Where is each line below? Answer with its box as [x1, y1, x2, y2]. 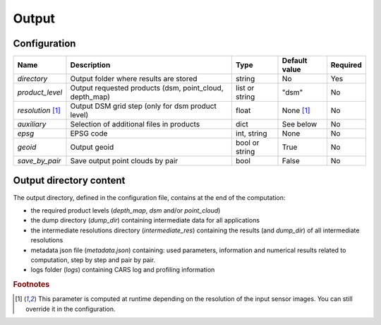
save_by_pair [17, 156, 61, 166]
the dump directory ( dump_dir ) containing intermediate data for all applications [30, 216, 260, 225]
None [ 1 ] [282, 106, 310, 116]
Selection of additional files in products [70, 119, 200, 129]
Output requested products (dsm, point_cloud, [70, 83, 224, 93]
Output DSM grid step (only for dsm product [70, 101, 217, 111]
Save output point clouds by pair [70, 156, 179, 166]
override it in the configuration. [25, 305, 116, 313]
